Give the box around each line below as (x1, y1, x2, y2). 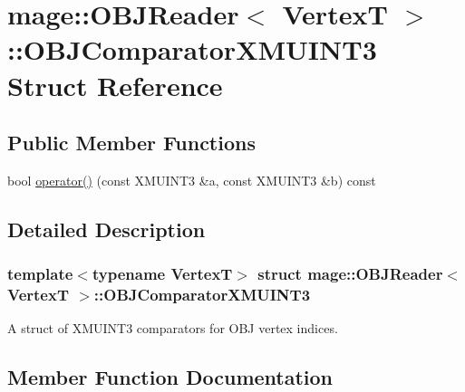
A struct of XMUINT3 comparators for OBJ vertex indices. (7, 319, 338, 338)
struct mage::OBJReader (257, 263, 443, 285)
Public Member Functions (7, 129, 256, 157)
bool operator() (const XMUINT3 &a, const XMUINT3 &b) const (7, 170, 376, 189)
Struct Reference (7, 66, 223, 103)
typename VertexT (92, 263, 233, 285)
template (7, 263, 73, 285)
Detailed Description (7, 215, 206, 243)
